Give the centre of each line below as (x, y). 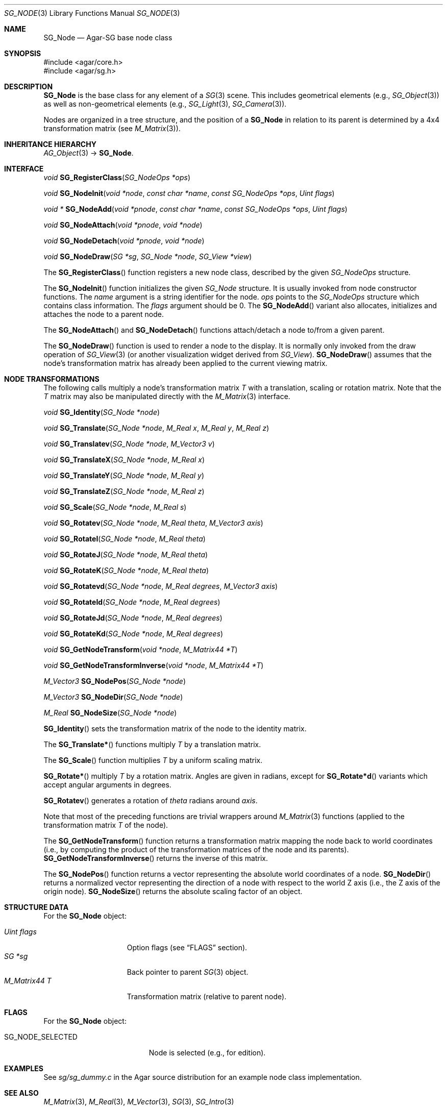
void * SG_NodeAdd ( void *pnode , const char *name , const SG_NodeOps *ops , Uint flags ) (195, 209)
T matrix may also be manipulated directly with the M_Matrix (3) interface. (167, 396)
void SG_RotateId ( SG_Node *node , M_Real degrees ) (132, 602)
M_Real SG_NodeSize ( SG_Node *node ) (110, 713)
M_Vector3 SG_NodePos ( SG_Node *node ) (115, 681)
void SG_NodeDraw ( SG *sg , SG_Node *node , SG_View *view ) (148, 256)
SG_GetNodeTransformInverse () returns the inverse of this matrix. (156, 858)
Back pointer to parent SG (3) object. (188, 972)
